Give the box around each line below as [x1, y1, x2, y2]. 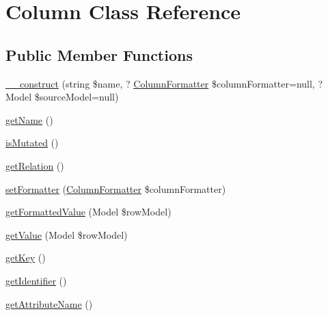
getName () [5, 112, 53, 127]
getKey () [5, 250, 46, 265]
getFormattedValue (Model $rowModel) [5, 205, 172, 219]
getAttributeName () [5, 296, 93, 311]
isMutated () [5, 135, 59, 150]
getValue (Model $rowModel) [5, 227, 128, 241]
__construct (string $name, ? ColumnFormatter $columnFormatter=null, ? [5, 76, 323, 90]
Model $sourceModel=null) [5, 90, 119, 104]
